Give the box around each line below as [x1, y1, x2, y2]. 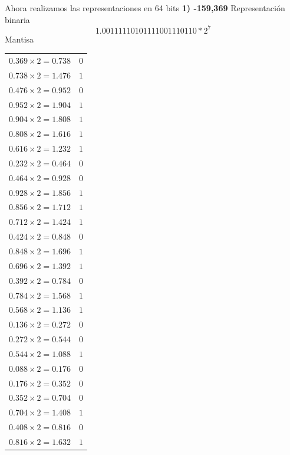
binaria [5, 13, 30, 25]
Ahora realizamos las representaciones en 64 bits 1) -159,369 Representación [5, 2, 285, 14]
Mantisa [5, 32, 34, 45]
